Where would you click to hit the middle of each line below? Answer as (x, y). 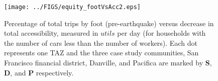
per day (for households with (161, 33)
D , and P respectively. (39, 72)
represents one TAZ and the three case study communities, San (101, 53)
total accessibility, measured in (51, 33)
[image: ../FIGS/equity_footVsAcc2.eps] (73, 7)
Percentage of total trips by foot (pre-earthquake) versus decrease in (109, 23)
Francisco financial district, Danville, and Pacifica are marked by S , (108, 63)
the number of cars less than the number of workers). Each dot (101, 43)
